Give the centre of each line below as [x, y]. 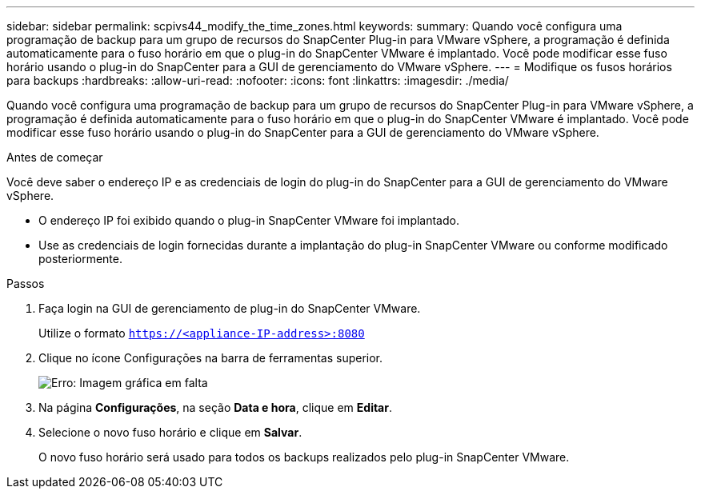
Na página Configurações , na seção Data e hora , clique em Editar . [215, 407]
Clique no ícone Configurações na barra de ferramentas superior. [211, 358]
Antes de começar [55, 157]
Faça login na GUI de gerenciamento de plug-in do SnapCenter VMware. [230, 308]
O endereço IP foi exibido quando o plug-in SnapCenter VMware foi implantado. [249, 220]
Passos [26, 283]
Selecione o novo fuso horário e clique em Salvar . [170, 432]
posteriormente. [80, 259]
